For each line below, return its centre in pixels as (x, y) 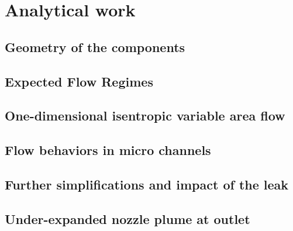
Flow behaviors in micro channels (108, 150)
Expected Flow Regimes (79, 81)
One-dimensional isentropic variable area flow (145, 115)
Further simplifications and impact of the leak (147, 184)
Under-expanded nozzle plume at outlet (127, 218)
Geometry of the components (95, 46)
